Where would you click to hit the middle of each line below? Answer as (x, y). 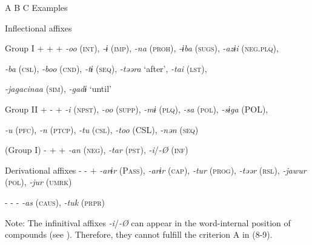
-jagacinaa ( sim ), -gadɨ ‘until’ (58, 89)
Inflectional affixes (38, 28)
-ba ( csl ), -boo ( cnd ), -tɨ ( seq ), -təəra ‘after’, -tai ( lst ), (106, 68)
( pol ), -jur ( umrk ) (38, 182)
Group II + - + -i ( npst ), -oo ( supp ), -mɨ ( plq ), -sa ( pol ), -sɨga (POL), (137, 109)
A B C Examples (36, 7)
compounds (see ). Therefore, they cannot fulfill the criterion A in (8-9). (139, 234)
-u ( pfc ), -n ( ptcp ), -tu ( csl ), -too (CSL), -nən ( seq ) (102, 129)
